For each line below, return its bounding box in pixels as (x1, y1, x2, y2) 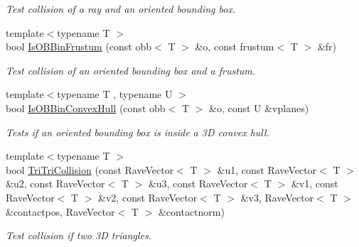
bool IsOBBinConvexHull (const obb (6, 100, 166, 115)
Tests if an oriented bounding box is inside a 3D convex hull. (6, 124, 269, 139)
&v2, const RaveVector (98, 190, 198, 204)
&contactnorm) (158, 204, 225, 219)
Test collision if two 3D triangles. (6, 228, 152, 243)
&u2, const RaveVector (6, 176, 105, 191)
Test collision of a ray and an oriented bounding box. (6, 1, 236, 16)
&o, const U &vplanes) (208, 100, 309, 115)
